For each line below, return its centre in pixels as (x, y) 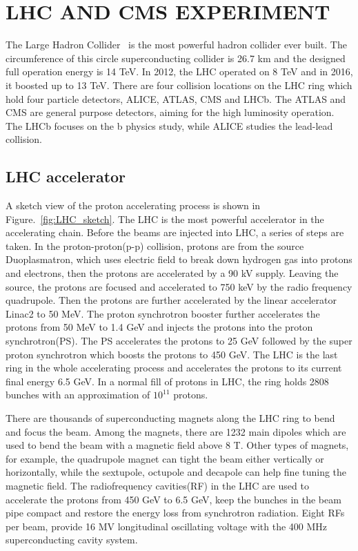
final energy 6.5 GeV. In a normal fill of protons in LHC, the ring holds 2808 (167, 381)
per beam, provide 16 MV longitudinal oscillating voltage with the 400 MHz (167, 526)
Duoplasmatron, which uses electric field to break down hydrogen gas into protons (179, 259)
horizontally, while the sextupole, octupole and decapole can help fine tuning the (176, 472)
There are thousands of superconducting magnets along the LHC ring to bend (170, 417)
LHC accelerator (66, 176)
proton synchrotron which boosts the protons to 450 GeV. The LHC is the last (172, 354)
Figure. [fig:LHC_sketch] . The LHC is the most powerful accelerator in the (165, 219)
